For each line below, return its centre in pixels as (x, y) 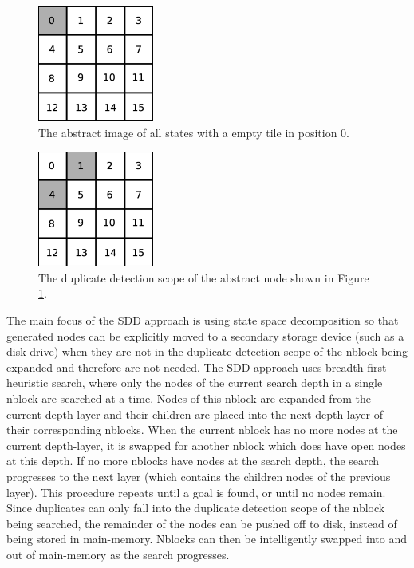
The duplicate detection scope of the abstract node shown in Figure (204, 277)
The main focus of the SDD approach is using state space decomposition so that (203, 319)
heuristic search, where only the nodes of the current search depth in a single (195, 383)
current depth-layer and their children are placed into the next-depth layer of (195, 414)
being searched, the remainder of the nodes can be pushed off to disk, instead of (202, 523)
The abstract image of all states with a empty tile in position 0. (194, 132)
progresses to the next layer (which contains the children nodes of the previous (199, 476)
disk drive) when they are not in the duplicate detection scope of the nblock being (207, 351)
